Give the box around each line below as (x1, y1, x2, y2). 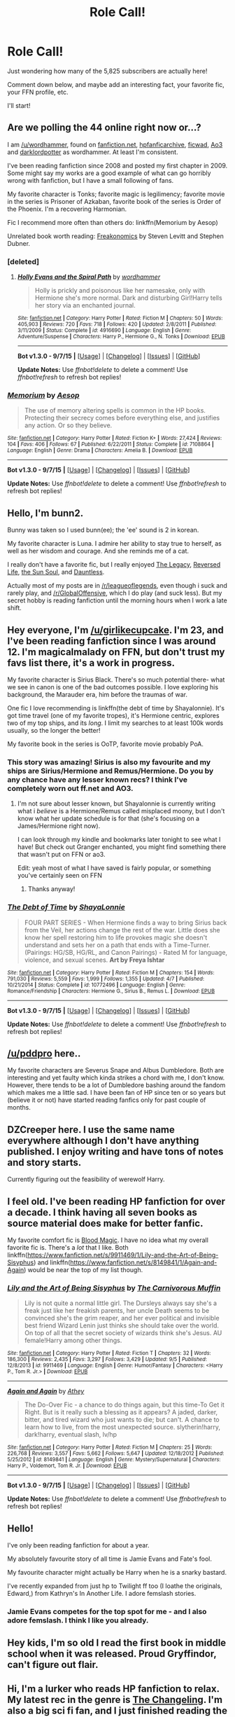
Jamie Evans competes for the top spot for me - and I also (7, 1607, 207, 1617)
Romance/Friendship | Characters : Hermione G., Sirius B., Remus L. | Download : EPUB (7, 987, 215, 995)
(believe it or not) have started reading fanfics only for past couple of (7, 1096, 206, 1104)
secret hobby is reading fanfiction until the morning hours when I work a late (7, 596, 227, 605)
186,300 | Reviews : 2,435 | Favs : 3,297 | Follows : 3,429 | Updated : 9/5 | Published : (7, 1356, 208, 1363)
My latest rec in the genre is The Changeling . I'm (7, 1693, 222, 1706)
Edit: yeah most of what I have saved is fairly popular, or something (17, 864, 211, 872)
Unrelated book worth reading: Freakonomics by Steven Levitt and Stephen (7, 232, 224, 240)
